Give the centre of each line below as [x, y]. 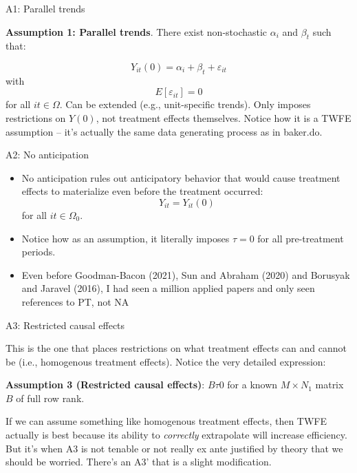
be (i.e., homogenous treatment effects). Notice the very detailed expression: [166, 361]
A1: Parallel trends [45, 8]
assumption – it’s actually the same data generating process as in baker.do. [164, 131]
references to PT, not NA [75, 301]
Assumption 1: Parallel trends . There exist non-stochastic [137, 31]
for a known [252, 385]
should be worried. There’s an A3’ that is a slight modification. [139, 462]
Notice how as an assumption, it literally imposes [126, 238]
